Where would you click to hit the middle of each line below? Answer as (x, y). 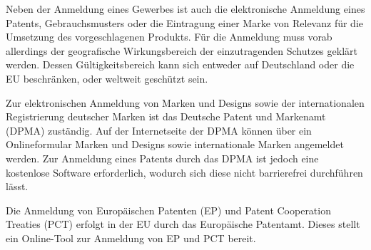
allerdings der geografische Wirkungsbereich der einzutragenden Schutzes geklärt (182, 50)
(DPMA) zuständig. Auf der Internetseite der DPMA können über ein (159, 130)
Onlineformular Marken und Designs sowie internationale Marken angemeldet (175, 144)
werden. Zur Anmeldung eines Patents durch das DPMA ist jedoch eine (162, 158)
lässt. (17, 186)
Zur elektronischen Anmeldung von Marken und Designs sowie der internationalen (185, 102)
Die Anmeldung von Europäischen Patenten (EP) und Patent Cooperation (168, 210)
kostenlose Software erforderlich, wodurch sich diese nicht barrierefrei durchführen (184, 172)
